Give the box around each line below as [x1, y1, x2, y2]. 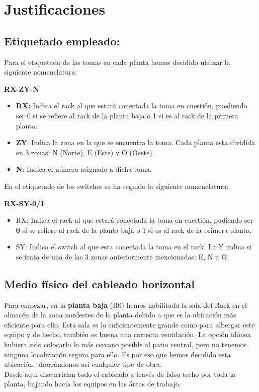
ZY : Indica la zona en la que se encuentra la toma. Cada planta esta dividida [16, 137, 255, 148]
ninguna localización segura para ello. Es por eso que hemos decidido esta [4, 349, 231, 359]
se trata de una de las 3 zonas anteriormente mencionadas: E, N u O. [16, 251, 229, 262]
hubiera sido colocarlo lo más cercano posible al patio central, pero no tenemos [4, 339, 247, 350]
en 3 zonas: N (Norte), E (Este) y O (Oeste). [16, 147, 154, 157]
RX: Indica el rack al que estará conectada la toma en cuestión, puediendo [16, 100, 247, 111]
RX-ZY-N [4, 83, 39, 94]
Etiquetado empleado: [4, 33, 120, 48]
